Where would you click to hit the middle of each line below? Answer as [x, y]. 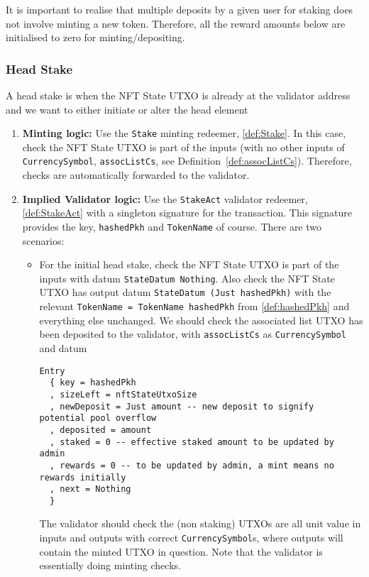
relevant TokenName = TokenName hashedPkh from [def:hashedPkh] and [194, 306]
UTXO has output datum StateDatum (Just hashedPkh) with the [185, 292]
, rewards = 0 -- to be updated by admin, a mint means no [192, 465]
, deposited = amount [100, 430]
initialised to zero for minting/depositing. [95, 37]
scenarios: [43, 240]
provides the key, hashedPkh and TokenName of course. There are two [172, 226]
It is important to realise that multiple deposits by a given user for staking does [180, 9]
